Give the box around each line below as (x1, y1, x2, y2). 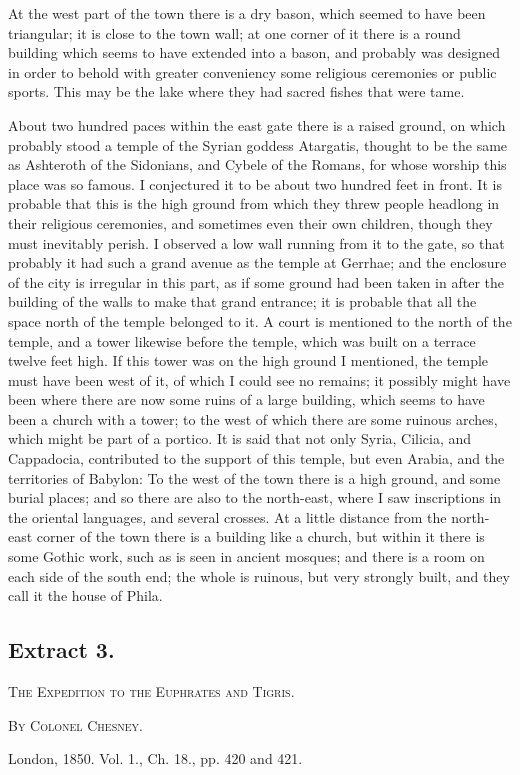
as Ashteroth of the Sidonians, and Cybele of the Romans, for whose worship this (8, 154, 507, 175)
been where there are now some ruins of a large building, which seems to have (8, 389, 485, 410)
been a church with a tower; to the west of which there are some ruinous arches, (8, 408, 498, 429)
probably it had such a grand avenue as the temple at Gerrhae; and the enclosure (8, 252, 507, 273)
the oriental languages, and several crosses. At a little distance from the (8, 506, 447, 527)
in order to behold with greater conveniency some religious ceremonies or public (8, 61, 497, 82)
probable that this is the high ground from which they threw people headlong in (8, 193, 500, 214)
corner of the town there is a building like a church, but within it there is (36, 526, 485, 547)
